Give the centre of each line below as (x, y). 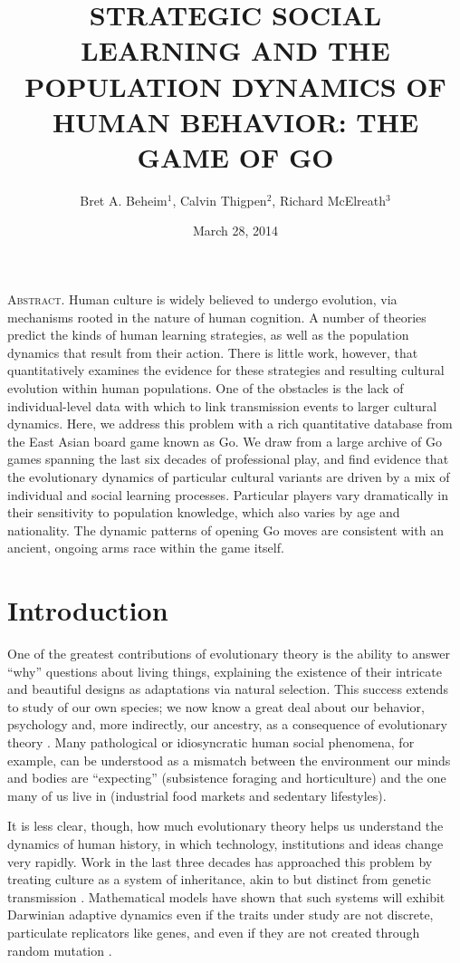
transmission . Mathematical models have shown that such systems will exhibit (226, 896)
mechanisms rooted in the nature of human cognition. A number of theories (217, 317)
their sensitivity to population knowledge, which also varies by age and (204, 512)
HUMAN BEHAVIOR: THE (235, 121)
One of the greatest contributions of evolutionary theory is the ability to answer (229, 654)
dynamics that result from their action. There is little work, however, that (213, 352)
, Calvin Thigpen (220, 200)
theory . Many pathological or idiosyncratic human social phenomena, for (211, 742)
